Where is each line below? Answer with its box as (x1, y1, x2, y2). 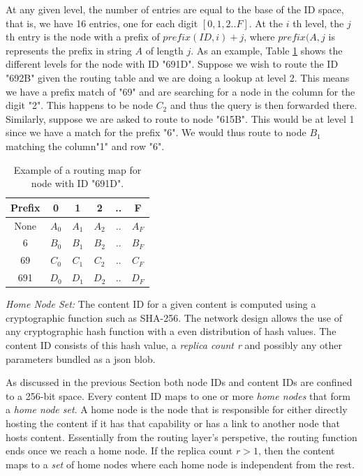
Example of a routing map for (13, 162, 142, 177)
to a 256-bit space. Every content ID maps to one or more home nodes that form (6, 388, 350, 403)
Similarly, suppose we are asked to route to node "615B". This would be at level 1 (6, 111, 355, 126)
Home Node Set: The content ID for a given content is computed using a (6, 297, 316, 311)
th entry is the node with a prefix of (6, 29, 160, 44)
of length (145, 43, 184, 57)
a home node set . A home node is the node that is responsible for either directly (6, 402, 348, 417)
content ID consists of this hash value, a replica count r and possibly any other (6, 337, 342, 352)
